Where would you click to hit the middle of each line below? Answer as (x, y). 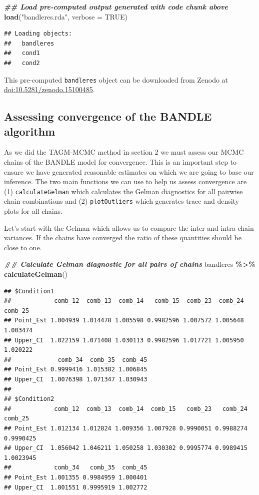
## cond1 (22, 53)
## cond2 (22, 63)
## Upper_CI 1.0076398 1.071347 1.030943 (76, 379)
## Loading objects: (38, 34)
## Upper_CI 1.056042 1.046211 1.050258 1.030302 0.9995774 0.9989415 (126, 448)
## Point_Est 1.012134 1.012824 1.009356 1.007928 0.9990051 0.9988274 (126, 428)
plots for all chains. (33, 211)
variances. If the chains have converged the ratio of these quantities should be (123, 237)
